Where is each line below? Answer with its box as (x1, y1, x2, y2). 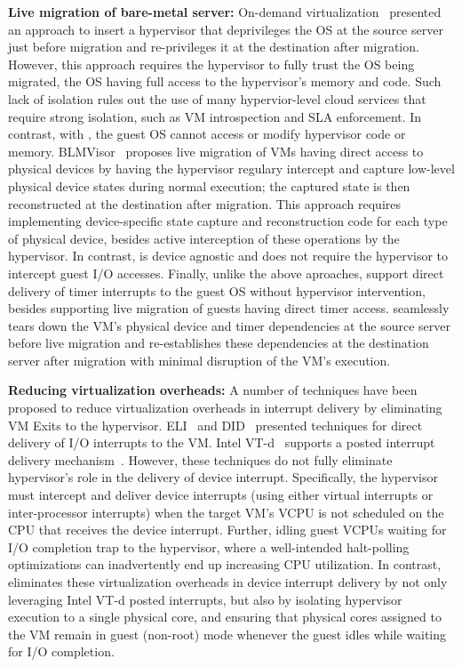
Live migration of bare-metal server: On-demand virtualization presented (8, 3, 442, 20)
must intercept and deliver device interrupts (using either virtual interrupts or (8, 486, 434, 504)
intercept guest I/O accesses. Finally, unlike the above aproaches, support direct (8, 263, 444, 282)
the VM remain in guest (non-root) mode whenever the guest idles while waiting (8, 624, 447, 643)
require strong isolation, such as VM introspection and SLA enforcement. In (8, 107, 422, 125)
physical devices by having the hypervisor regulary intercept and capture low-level (8, 159, 455, 178)
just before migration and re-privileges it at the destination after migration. (8, 37, 419, 56)
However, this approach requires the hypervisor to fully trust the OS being (8, 54, 415, 73)
